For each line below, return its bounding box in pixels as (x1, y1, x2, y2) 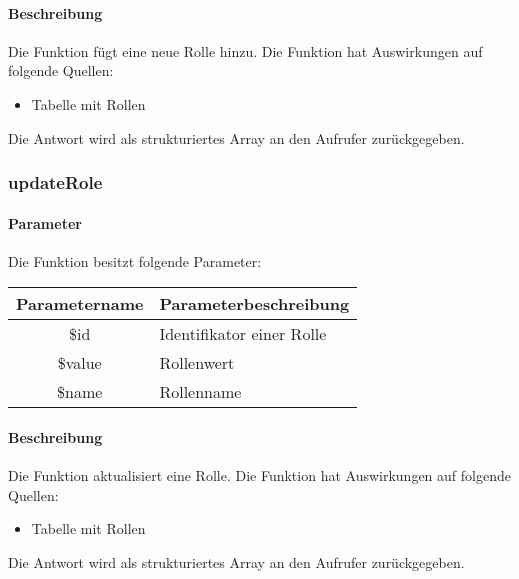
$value (57, 351, 102, 375)
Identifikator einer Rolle (159, 322, 327, 346)
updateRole (8, 170, 103, 195)
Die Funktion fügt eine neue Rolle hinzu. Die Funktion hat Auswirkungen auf (8, 40, 483, 61)
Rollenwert (159, 351, 235, 375)
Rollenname (159, 380, 242, 404)
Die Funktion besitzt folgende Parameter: (8, 250, 262, 271)
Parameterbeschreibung (159, 292, 350, 316)
